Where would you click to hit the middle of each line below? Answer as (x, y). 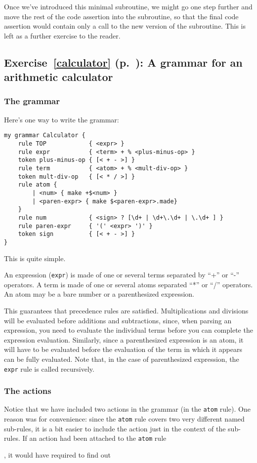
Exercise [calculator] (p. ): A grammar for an (123, 62)
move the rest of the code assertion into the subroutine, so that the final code (121, 16)
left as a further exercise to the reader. (62, 35)
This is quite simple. (35, 258)
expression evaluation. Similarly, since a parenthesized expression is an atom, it (124, 339)
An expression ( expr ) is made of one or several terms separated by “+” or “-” (122, 275)
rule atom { (38, 185)
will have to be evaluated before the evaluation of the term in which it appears (123, 349)
